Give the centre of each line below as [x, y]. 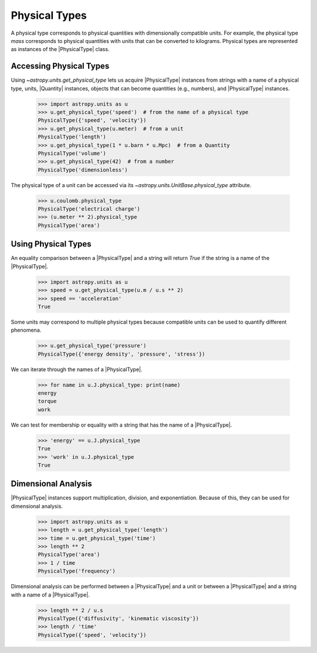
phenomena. [26, 330]
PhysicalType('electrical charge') [89, 209]
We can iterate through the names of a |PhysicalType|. [77, 369]
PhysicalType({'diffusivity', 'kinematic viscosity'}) [118, 618]
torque [47, 401]
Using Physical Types [51, 244]
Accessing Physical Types [60, 66]
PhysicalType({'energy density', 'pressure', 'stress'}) [122, 354]
